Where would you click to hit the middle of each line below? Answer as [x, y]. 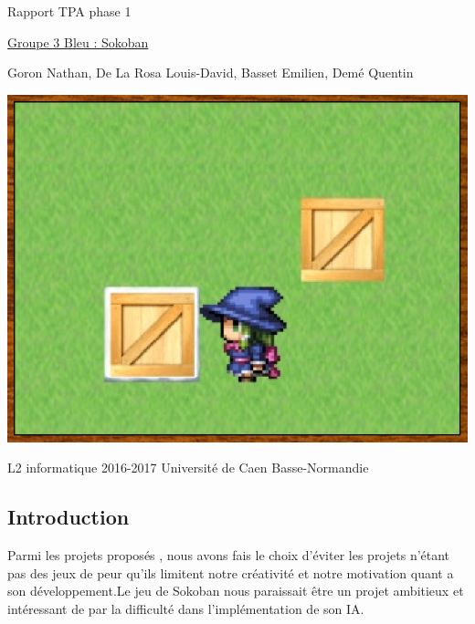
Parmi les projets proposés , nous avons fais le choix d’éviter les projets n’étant [229, 555]
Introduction [69, 517]
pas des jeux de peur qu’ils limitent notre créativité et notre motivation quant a [231, 572]
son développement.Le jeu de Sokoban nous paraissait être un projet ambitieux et [236, 591]
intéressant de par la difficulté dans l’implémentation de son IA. [186, 608]
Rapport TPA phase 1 [69, 11]
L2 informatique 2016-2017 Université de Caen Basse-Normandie [188, 468]
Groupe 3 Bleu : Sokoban [78, 42]
